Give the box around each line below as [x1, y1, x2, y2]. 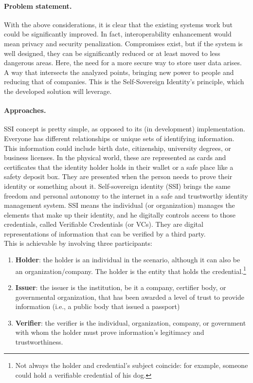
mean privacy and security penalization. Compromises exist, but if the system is [4, 38, 243, 48]
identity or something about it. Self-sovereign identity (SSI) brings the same [4, 181, 231, 191]
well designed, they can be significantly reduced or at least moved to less [4, 48, 220, 58]
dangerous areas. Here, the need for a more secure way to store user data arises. [4, 57, 242, 68]
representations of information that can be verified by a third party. [4, 228, 206, 238]
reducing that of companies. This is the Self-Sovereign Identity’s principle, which [4, 76, 244, 87]
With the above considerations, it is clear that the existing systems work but [4, 19, 233, 29]
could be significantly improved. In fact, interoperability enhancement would [4, 29, 232, 39]
